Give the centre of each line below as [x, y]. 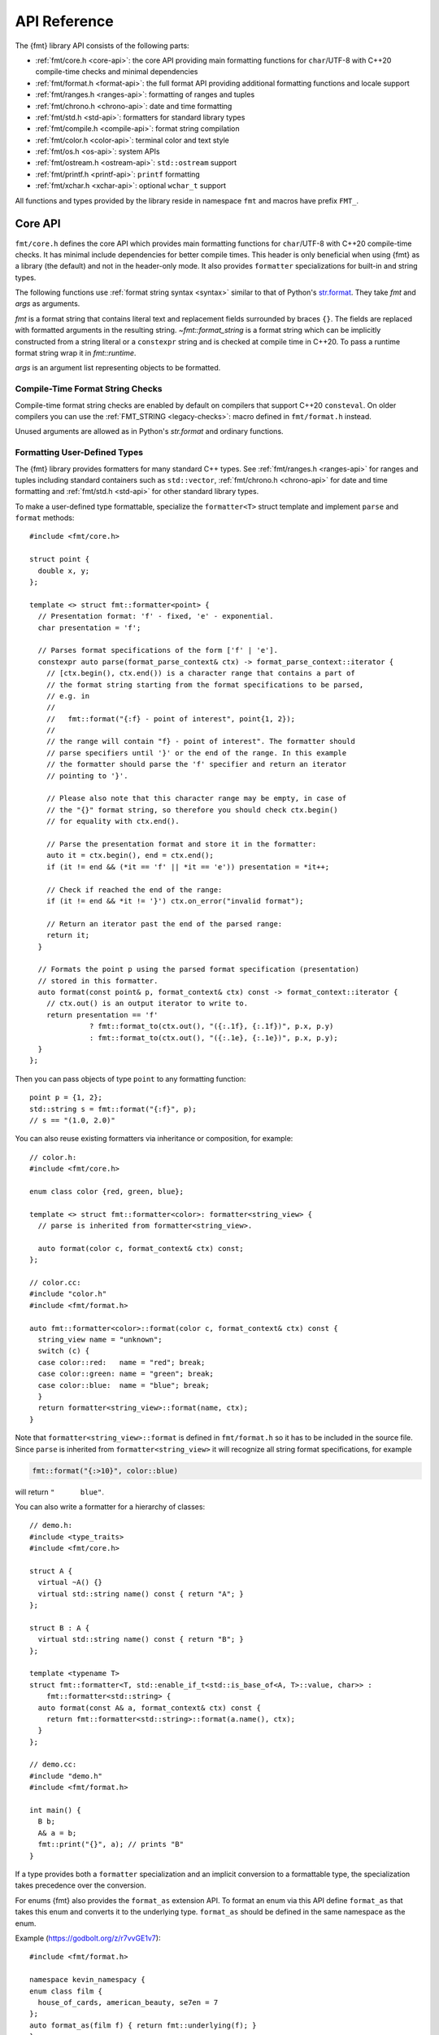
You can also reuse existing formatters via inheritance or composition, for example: [154, 1139]
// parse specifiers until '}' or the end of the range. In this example [196, 753]
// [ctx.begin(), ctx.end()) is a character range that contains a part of [200, 673]
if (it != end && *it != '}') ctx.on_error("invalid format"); [175, 901]
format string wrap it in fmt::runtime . [76, 353]
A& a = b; [57, 1833]
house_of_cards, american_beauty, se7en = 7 [128, 2002]
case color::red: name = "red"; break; [122, 1362]
